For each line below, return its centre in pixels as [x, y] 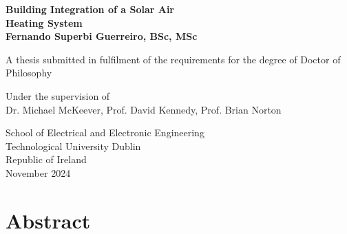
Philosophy [29, 73]
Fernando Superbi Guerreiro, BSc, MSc [102, 36]
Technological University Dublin [73, 146]
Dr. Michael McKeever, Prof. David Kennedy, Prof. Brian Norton [144, 109]
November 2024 [38, 172]
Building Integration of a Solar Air [90, 9]
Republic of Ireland [46, 159]
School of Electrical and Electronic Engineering [105, 132]
